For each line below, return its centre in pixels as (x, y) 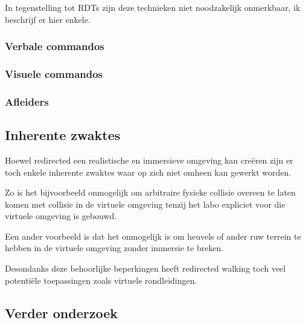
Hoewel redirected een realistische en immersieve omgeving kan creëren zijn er (149, 160)
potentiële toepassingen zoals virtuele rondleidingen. (101, 280)
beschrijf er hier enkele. (48, 19)
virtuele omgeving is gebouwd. (61, 216)
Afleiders (27, 101)
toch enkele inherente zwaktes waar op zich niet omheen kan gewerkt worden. (148, 172)
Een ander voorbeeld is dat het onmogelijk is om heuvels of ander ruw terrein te (153, 236)
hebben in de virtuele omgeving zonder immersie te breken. (114, 248)
